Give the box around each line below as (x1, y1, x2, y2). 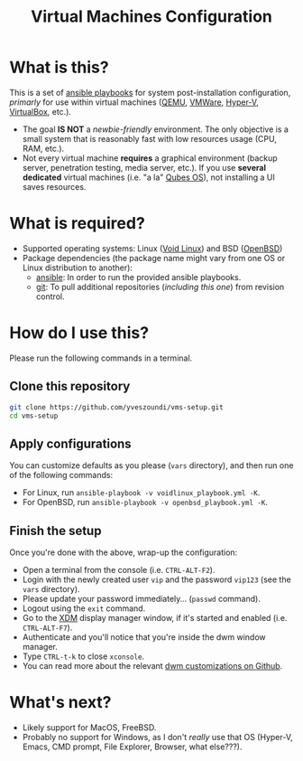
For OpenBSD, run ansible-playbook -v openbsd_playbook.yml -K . (22, 497, 269, 508)
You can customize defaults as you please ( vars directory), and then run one (9, 460, 294, 471)
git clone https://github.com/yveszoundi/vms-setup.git (9, 402, 224, 412)
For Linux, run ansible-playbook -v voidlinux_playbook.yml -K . (22, 487, 261, 498)
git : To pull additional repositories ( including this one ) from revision (35, 281, 285, 292)
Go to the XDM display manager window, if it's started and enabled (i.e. (22, 613, 288, 623)
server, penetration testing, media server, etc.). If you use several (22, 162, 266, 173)
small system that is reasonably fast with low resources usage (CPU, (22, 133, 277, 144)
